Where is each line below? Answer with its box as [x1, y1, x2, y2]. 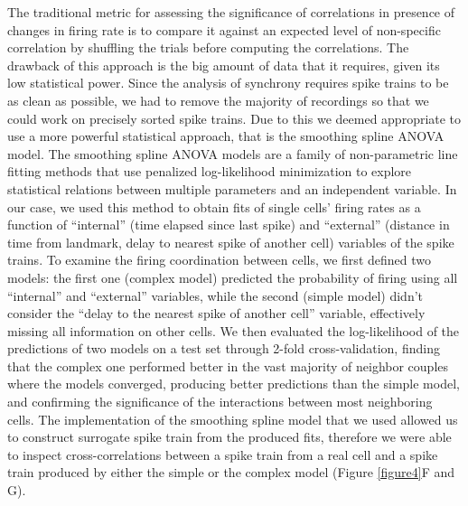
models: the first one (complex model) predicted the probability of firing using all [7, 267, 458, 286]
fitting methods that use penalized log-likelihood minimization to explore [7, 162, 412, 181]
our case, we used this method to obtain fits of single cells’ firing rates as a [7, 197, 421, 216]
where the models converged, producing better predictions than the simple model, [7, 374, 460, 393]
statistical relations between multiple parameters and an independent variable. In [7, 179, 457, 198]
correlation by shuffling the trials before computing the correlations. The [7, 38, 409, 57]
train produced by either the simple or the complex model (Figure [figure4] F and [7, 463, 455, 482]
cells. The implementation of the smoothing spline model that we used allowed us [7, 409, 458, 428]
